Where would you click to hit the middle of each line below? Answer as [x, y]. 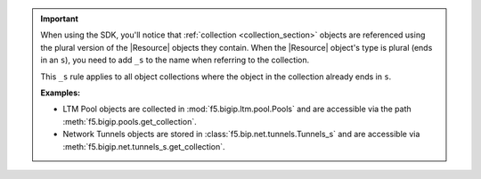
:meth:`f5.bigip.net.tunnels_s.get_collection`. [144, 146]
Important [60, 19]
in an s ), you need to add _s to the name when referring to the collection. [175, 60]
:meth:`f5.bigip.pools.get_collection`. [130, 121]
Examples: [60, 93]
